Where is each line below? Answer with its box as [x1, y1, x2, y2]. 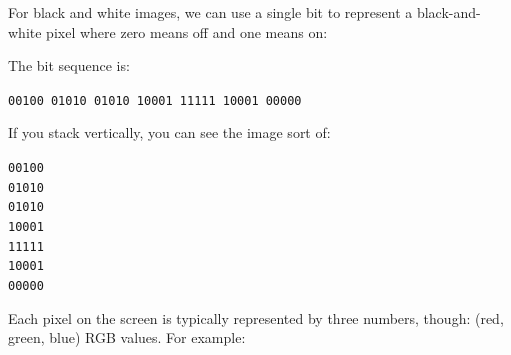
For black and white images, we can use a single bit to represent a [8, 2, 413, 22]
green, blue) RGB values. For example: [8, 327, 246, 348]
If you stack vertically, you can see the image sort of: [8, 122, 331, 143]
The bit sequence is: [8, 55, 130, 76]
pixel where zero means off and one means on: [46, 21, 328, 42]
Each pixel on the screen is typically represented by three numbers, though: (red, [8, 307, 504, 328]
